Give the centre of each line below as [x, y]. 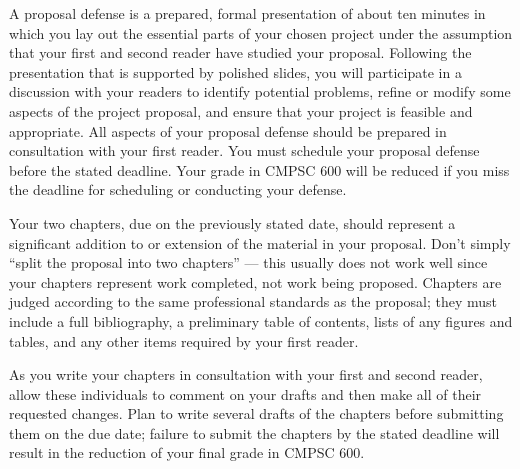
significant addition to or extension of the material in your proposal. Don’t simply [260, 242]
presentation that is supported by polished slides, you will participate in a [235, 71]
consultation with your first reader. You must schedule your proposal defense [244, 150]
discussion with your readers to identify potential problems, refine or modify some [260, 91]
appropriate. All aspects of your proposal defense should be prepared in [228, 130]
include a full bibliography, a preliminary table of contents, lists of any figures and [261, 320]
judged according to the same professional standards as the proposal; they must [253, 301]
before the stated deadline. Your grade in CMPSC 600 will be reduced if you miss [259, 169]
